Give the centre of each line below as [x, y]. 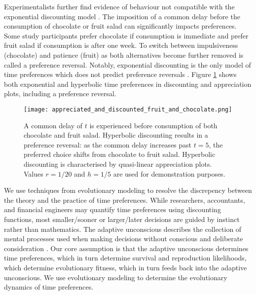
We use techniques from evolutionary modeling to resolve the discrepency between [128, 190]
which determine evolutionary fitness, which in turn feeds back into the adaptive [126, 267]
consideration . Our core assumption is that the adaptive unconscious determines [126, 248]
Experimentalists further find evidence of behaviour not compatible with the [119, 6]
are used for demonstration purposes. [169, 173]
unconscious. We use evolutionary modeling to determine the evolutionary [116, 277]
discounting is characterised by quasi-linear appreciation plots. [118, 164]
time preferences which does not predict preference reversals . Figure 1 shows [120, 74]
